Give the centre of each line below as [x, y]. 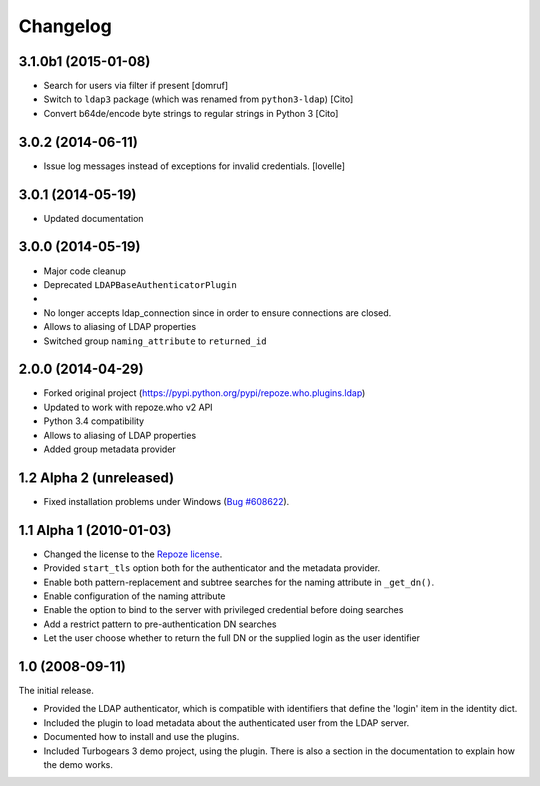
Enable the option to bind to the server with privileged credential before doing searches [223, 610]
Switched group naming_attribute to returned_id [155, 341]
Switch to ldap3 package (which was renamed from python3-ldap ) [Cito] [198, 99]
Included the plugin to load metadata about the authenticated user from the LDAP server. [226, 722]
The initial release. [56, 691]
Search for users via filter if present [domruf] [136, 86]
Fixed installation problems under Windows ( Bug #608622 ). [166, 501]
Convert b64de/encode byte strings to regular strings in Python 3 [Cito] [191, 113]
